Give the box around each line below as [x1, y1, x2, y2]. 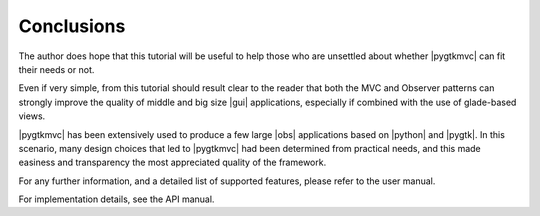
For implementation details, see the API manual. [18, 193, 215, 205]
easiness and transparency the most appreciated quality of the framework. [18, 156, 327, 169]
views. [18, 110, 46, 122]
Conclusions [18, 15, 126, 37]
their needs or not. [18, 63, 95, 75]
